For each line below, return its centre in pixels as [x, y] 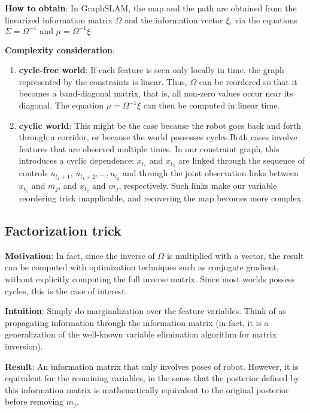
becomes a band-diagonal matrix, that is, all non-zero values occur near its [156, 93]
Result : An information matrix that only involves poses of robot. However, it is [152, 366]
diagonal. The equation [61, 105]
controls [33, 173]
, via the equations [263, 19]
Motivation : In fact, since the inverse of [80, 255]
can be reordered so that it [248, 81]
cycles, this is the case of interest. [66, 290]
